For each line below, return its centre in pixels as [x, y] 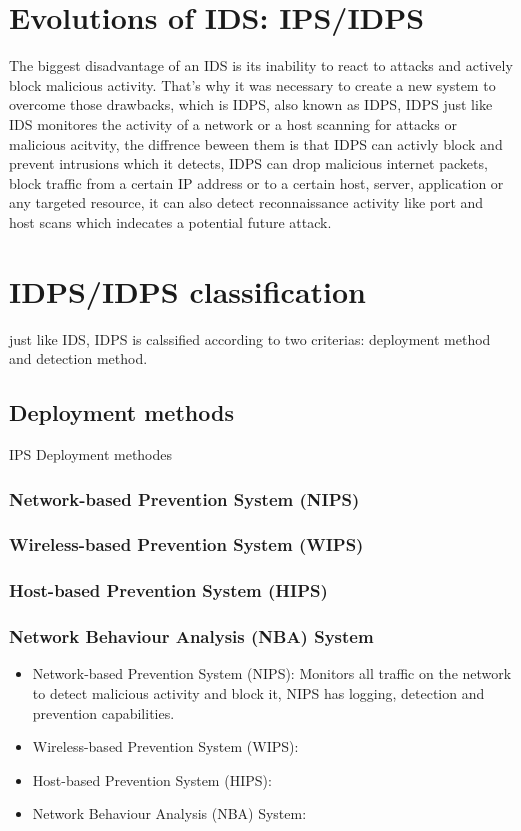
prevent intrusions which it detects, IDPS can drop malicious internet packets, [248, 163]
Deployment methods [121, 412]
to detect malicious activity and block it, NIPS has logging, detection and [258, 692]
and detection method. [78, 358]
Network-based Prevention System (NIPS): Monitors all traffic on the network [272, 673]
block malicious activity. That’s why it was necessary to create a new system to [252, 84]
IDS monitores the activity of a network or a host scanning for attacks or [233, 123]
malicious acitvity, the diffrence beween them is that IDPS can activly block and [256, 143]
